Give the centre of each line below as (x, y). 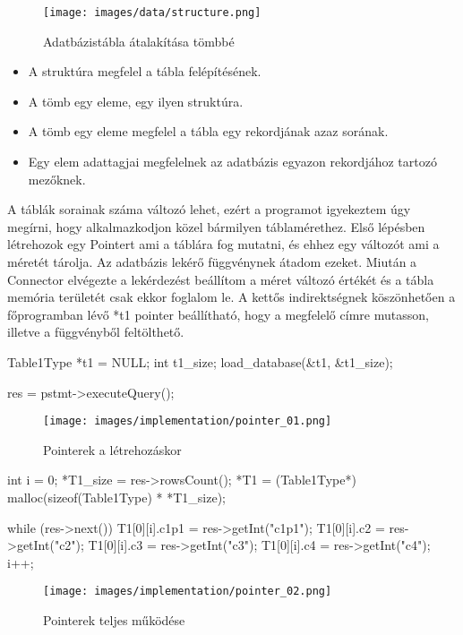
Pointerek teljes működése (114, 620)
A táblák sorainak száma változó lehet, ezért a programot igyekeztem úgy (209, 209)
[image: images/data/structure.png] (152, 13)
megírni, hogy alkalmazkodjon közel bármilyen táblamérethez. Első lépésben (216, 226)
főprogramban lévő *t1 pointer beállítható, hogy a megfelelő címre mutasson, (218, 314)
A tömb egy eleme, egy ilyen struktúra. (136, 101)
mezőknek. (57, 179)
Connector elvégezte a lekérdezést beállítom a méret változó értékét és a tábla (221, 279)
